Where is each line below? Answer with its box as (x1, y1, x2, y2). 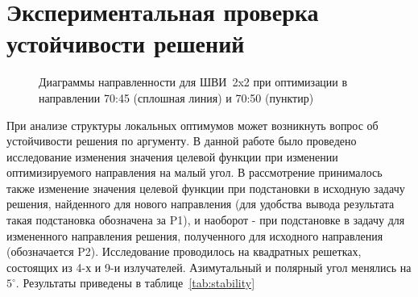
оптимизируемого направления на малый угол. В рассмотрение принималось (6, 164, 383, 181)
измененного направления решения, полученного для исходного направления (6, 227, 383, 244)
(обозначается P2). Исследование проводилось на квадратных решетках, (6, 243, 362, 260)
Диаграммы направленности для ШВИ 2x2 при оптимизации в (39, 73, 348, 90)
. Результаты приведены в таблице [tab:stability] (15, 274, 255, 291)
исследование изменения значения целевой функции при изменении (6, 148, 338, 165)
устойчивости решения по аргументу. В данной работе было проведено (6, 132, 357, 149)
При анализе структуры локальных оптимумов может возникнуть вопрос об (6, 116, 379, 133)
